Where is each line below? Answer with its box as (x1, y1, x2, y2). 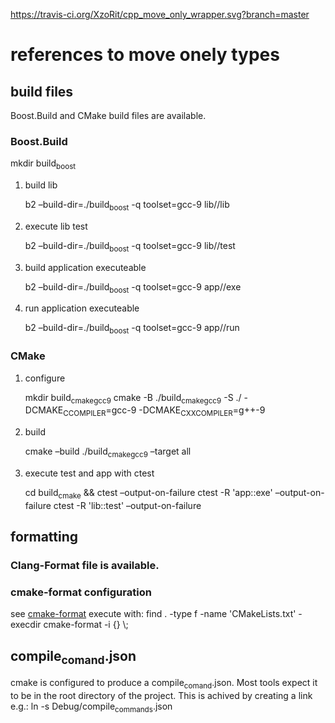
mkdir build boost (10, 157, 77, 172)
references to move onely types (10, 44, 280, 66)
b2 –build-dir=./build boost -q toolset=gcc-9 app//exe (24, 280, 242, 295)
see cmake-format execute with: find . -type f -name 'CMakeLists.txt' (10, 608, 297, 620)
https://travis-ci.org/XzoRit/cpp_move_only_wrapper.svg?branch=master (10, 9, 310, 20)
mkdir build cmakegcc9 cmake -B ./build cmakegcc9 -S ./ (24, 391, 242, 406)
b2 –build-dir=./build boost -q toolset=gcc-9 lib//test (24, 239, 236, 254)
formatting (10, 529, 79, 546)
